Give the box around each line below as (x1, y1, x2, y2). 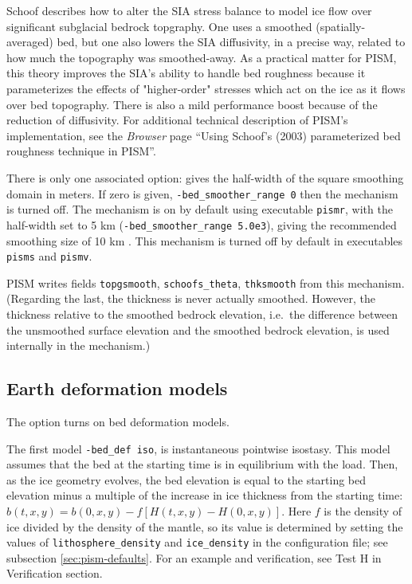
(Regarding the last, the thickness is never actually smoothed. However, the (6, 290, 376, 307)
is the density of (324, 503, 402, 519)
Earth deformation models (6, 376, 228, 401)
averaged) (6, 33, 53, 50)
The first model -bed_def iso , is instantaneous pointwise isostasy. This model (6, 440, 390, 457)
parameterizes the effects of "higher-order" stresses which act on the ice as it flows (6, 80, 406, 96)
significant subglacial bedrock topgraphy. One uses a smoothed (6, 18, 312, 34)
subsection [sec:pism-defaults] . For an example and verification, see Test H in (6, 549, 382, 566)
